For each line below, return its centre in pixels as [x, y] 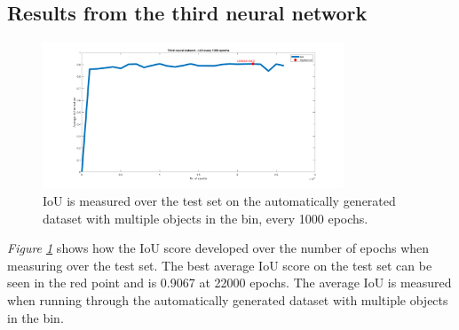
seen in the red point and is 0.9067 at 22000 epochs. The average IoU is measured [229, 283]
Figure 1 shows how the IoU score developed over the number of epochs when [218, 248]
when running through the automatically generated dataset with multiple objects [228, 300]
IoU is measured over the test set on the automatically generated [219, 201]
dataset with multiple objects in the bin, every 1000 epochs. [206, 218]
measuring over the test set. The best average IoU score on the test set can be [220, 265]
